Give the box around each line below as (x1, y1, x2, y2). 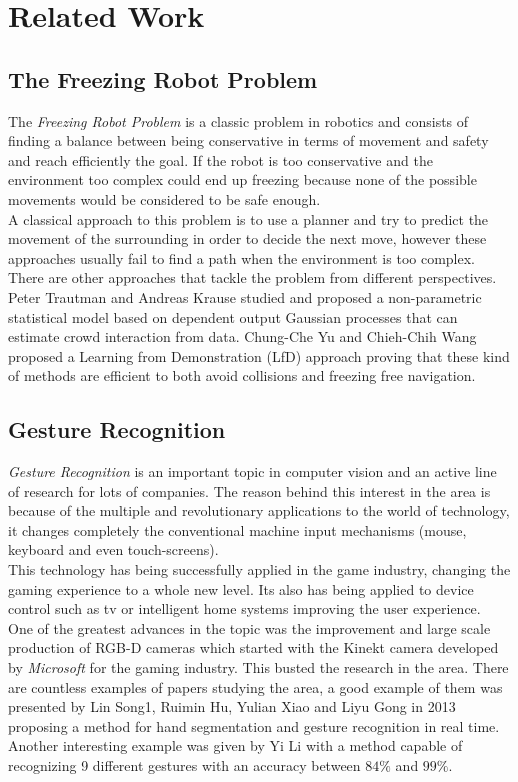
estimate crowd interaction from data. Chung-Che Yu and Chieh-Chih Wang (8, 326, 477, 347)
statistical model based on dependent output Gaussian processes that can (8, 306, 458, 327)
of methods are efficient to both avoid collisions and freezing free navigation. (8, 365, 476, 386)
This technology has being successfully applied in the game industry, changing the (8, 559, 511, 580)
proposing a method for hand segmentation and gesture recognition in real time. (8, 715, 500, 736)
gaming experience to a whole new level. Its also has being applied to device (8, 578, 474, 599)
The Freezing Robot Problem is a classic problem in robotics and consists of (8, 110, 469, 131)
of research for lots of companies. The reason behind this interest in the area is (8, 480, 491, 501)
